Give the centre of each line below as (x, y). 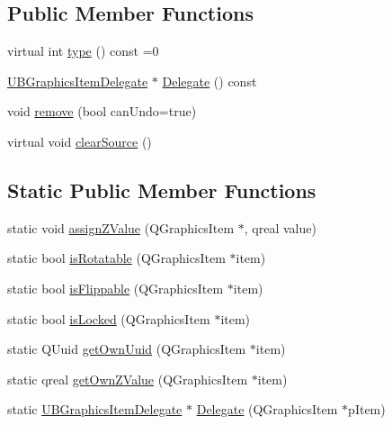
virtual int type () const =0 (83, 51)
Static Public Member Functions (162, 190)
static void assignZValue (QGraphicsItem (121, 227)
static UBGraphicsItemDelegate (95, 409)
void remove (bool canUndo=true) (102, 111)
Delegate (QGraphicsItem (267, 409)
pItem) (367, 409)
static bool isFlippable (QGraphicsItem (116, 288)
